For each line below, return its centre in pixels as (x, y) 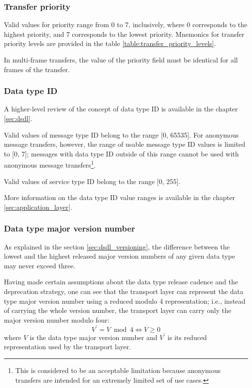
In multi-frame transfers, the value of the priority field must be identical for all (121, 60)
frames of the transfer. (37, 69)
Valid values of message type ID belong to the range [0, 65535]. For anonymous (121, 134)
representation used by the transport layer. (68, 347)
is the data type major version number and (94, 337)
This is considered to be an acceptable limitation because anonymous (118, 370)
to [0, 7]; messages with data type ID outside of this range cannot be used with (121, 153)
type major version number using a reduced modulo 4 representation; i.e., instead (125, 301)
